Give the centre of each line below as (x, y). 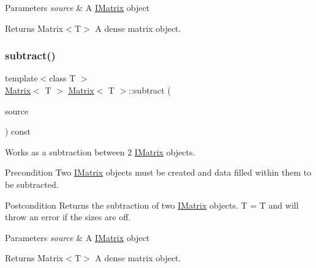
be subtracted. (32, 184)
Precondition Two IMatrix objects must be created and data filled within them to (158, 172)
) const (18, 131)
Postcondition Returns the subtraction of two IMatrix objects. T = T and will (152, 205)
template (21, 78)
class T (62, 78)
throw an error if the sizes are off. (68, 217)
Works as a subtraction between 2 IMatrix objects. (100, 151)
